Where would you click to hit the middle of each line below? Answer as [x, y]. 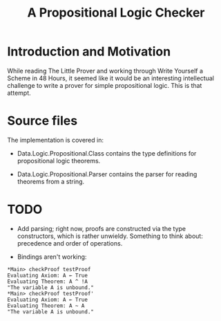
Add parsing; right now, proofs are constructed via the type [102, 228]
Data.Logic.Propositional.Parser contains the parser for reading [107, 174]
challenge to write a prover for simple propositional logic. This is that [105, 85]
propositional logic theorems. [59, 160]
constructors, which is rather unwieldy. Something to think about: [110, 236]
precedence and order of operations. [70, 243]
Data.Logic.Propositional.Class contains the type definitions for [107, 153]
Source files [42, 121]
